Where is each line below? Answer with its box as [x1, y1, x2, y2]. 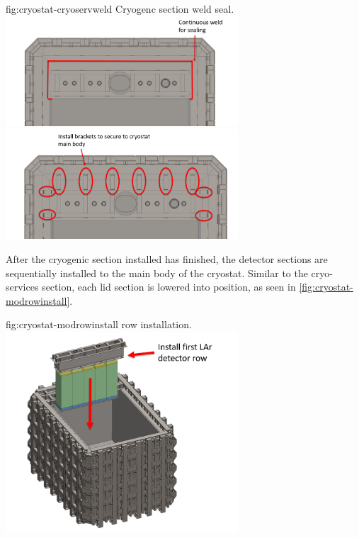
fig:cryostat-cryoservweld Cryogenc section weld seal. [6, 1, 234, 16]
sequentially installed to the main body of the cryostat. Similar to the [6, 265, 308, 280]
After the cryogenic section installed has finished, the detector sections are [6, 251, 328, 266]
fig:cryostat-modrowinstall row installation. [6, 317, 192, 332]
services [6, 279, 39, 294]
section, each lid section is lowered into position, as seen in [42, 279, 296, 294]
